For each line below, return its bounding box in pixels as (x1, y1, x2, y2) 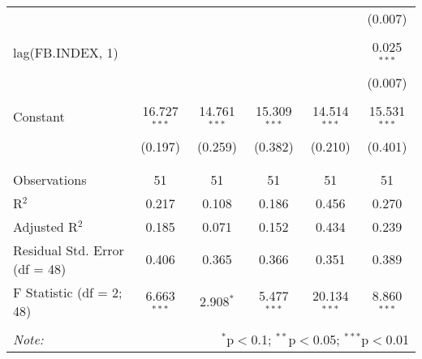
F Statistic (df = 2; (13, 282, 123, 301)
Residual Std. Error (13, 240, 124, 259)
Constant (13, 107, 65, 126)
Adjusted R (13, 216, 78, 236)
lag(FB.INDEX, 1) (13, 43, 118, 62)
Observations (13, 169, 87, 189)
